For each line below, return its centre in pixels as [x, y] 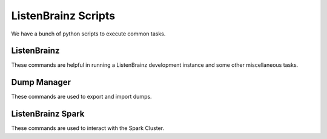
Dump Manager [41, 82]
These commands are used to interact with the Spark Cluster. [88, 128]
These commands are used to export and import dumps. [81, 97]
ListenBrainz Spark [48, 114]
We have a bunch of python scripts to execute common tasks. [88, 34]
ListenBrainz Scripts [63, 16]
